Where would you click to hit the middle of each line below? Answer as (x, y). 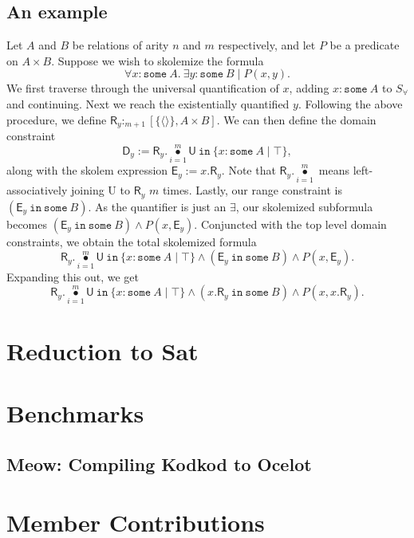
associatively (37, 190)
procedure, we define (57, 119)
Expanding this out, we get (73, 276)
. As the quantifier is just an (157, 206)
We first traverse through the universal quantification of (143, 88)
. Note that (248, 170)
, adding (309, 88)
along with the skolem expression (87, 170)
